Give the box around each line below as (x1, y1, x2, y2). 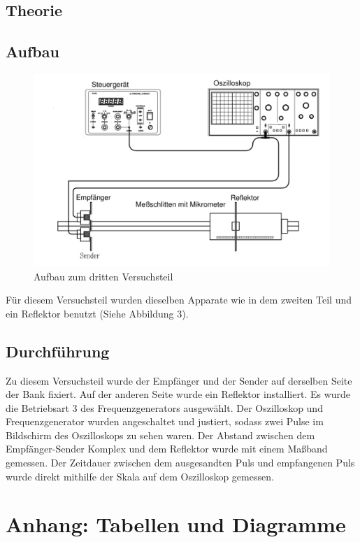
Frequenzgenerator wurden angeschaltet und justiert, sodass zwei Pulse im (6, 414, 324, 429)
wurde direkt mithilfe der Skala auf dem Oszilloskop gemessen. (6, 469, 274, 483)
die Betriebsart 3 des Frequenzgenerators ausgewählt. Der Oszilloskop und (6, 400, 323, 415)
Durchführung (6, 340, 110, 362)
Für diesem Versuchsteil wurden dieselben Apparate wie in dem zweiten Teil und (6, 292, 352, 307)
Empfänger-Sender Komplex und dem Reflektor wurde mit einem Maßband (6, 441, 328, 456)
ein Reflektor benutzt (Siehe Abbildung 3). (6, 306, 189, 320)
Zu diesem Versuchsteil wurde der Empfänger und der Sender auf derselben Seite (6, 373, 352, 387)
